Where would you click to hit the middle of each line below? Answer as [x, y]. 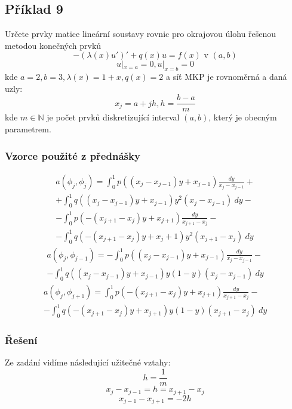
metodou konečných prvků [53, 45]
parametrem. [28, 129]
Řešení [21, 340]
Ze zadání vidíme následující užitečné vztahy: [88, 362]
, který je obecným [243, 117]
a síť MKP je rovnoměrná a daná [227, 77]
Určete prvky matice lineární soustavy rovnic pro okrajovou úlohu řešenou [140, 34]
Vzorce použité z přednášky [73, 155]
